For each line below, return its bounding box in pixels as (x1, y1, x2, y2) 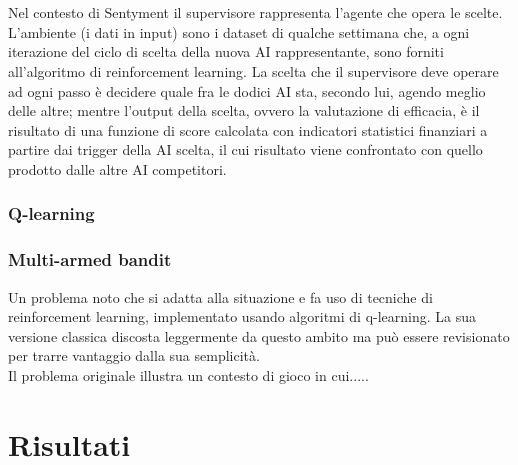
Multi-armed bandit (8, 247, 172, 272)
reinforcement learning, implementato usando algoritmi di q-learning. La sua (8, 306, 477, 327)
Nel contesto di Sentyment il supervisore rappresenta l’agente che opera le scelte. (8, 2, 503, 23)
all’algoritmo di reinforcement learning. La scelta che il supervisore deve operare (8, 60, 499, 81)
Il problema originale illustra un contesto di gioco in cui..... (8, 364, 369, 385)
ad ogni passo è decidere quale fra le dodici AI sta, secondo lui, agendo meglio (8, 80, 486, 101)
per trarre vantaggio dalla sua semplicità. (8, 345, 260, 366)
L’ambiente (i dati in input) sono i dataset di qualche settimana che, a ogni (8, 21, 470, 42)
